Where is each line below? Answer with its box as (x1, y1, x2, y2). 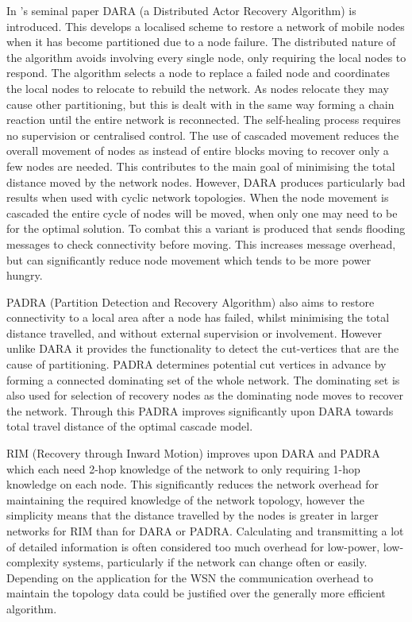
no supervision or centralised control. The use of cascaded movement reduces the (6, 126, 399, 143)
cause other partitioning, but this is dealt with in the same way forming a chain (6, 95, 395, 112)
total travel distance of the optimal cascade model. (6, 418, 253, 435)
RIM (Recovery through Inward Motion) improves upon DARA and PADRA (6, 445, 380, 462)
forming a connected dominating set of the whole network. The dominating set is (6, 371, 400, 388)
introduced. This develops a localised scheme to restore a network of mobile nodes (6, 17, 405, 34)
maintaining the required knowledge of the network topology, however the (6, 491, 364, 508)
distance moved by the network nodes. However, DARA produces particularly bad (6, 173, 406, 190)
